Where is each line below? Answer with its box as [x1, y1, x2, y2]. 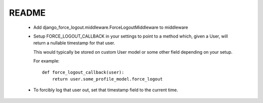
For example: [33, 58, 60, 64]
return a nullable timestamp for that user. [33, 40, 115, 46]
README [9, 7, 46, 18]
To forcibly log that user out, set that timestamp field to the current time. [33, 87, 178, 93]
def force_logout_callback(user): [42, 69, 124, 75]
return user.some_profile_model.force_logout [52, 76, 163, 82]
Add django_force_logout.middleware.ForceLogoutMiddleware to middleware [33, 24, 188, 30]
